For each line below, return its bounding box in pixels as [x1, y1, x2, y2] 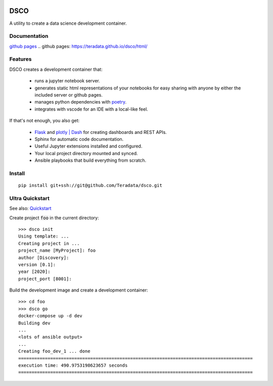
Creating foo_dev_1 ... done [18, 349, 90, 354]
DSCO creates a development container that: [9, 66, 103, 72]
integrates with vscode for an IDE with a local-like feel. [34, 106, 149, 112]
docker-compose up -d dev [18, 313, 83, 319]
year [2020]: [18, 269, 51, 275]
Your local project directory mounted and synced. [34, 150, 139, 156]
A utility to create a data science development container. [9, 20, 127, 26]
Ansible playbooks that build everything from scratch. [34, 157, 147, 164]
